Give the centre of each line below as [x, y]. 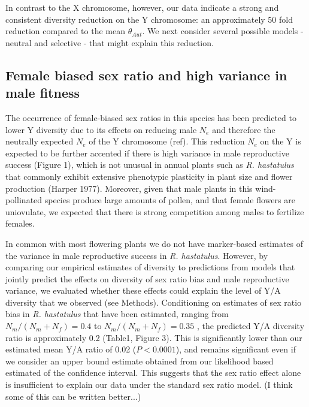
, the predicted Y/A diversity [251, 326]
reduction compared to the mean [65, 31]
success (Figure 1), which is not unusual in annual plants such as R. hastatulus [150, 165]
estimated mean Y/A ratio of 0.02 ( [71, 349]
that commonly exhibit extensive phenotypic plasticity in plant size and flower [149, 176]
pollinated [24, 200]
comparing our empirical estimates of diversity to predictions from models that [150, 267]
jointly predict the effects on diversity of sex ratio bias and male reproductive [147, 278]
